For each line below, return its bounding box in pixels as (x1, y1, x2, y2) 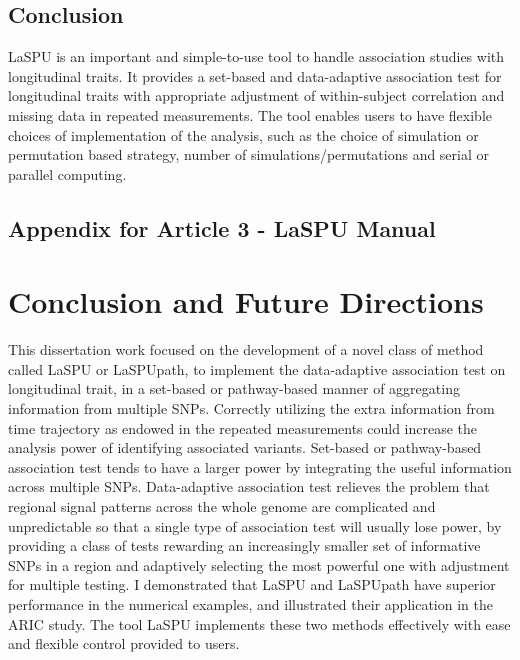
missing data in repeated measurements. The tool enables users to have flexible (8, 104, 492, 125)
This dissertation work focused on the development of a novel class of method (8, 339, 484, 360)
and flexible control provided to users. (8, 633, 240, 654)
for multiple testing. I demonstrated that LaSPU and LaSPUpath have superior (8, 574, 496, 595)
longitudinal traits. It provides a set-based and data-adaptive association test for (8, 65, 502, 86)
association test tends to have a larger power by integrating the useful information (8, 456, 512, 477)
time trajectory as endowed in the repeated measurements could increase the (8, 417, 478, 438)
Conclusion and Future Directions (8, 281, 484, 322)
